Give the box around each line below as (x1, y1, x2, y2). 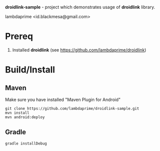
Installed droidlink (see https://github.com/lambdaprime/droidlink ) (12, 47, 146, 53)
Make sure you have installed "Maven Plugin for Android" (5, 97, 121, 102)
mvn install (5, 110, 29, 115)
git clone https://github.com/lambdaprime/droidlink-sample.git (5, 106, 139, 111)
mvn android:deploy (5, 115, 45, 120)
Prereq (5, 31, 33, 42)
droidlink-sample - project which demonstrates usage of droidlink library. (5, 4, 156, 10)
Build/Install (5, 64, 55, 75)
